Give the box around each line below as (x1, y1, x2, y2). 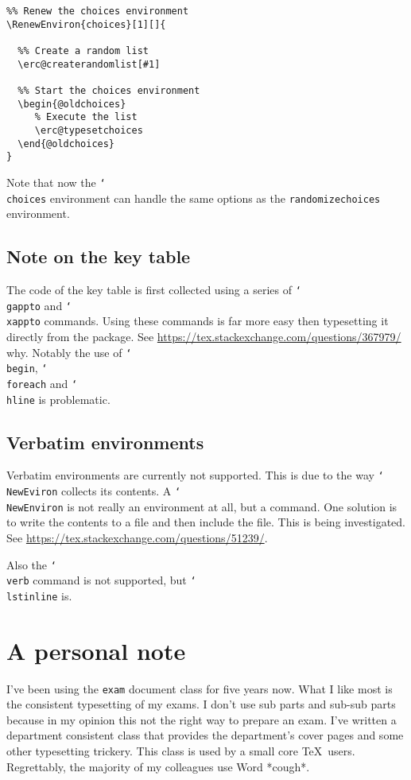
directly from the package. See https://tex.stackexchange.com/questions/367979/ (6, 328, 401, 344)
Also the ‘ (6, 556, 56, 572)
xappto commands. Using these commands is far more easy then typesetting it (6, 312, 389, 329)
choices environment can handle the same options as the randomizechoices (6, 189, 381, 206)
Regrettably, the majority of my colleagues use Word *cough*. (6, 758, 310, 774)
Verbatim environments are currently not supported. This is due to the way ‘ (6, 467, 384, 483)
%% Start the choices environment (17, 84, 200, 96)
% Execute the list (34, 111, 138, 123)
